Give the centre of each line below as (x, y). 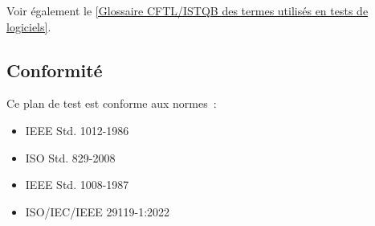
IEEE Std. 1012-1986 (77, 130)
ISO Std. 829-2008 (70, 157)
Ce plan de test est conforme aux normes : (112, 103)
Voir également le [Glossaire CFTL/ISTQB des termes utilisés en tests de (187, 10)
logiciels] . (29, 26)
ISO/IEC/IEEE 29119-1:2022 (98, 211)
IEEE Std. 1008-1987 (77, 185)
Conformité (55, 70)
